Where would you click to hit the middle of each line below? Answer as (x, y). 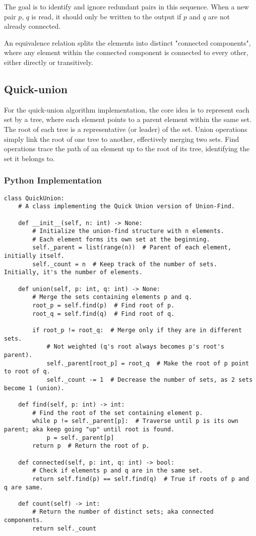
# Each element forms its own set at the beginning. (121, 239)
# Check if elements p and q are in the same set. (118, 471)
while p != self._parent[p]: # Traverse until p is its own (135, 421)
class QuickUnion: (34, 198)
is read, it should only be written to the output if (106, 16)
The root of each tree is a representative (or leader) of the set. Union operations (126, 129)
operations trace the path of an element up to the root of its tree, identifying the (127, 149)
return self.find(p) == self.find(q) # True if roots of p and (141, 479)
